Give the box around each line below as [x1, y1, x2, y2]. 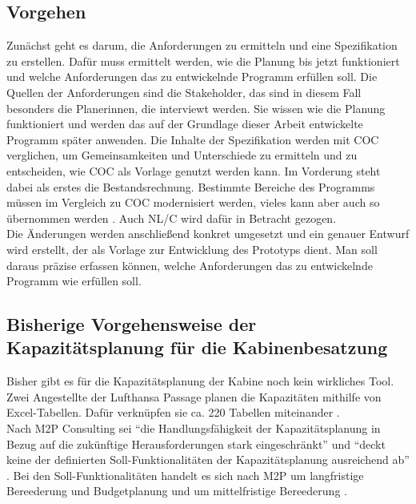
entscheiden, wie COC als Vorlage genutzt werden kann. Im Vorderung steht [6, 162, 381, 179]
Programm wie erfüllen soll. [6, 272, 142, 289]
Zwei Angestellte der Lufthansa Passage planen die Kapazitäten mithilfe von [6, 388, 382, 405]
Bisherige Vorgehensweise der [6, 312, 257, 337]
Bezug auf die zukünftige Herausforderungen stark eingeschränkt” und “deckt [6, 435, 386, 452]
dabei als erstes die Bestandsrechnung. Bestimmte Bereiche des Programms [6, 178, 375, 195]
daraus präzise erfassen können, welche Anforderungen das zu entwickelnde [6, 256, 373, 273]
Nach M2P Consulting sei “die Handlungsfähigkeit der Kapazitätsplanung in [6, 420, 381, 437]
